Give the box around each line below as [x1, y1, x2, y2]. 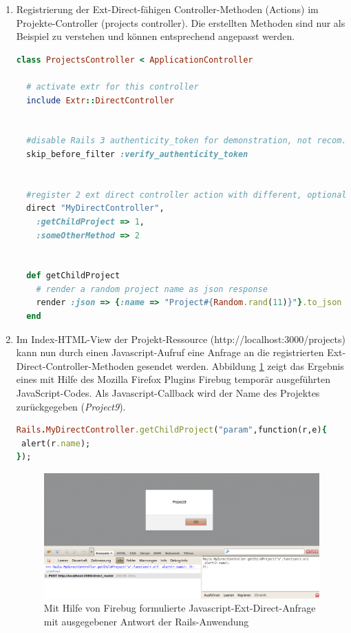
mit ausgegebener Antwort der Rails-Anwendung [43, 614, 249, 628]
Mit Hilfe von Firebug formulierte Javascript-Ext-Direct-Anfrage [43, 601, 316, 615]
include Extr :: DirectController [26, 95, 174, 105]
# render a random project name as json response [36, 284, 268, 294]
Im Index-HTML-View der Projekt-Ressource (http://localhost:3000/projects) [16, 331, 346, 346]
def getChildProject [26, 271, 120, 281]
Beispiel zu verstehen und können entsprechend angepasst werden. [16, 29, 295, 43]
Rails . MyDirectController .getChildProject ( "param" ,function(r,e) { [16, 425, 327, 435]
